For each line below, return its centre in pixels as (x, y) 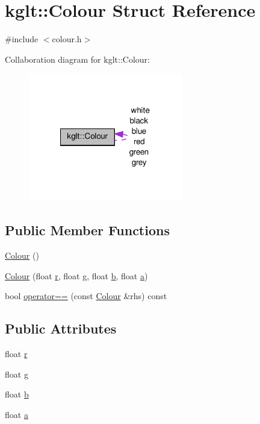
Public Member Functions (87, 230)
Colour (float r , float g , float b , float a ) (76, 275)
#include (22, 39)
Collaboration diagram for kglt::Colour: (77, 59)
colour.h (67, 39)
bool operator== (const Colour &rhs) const (86, 296)
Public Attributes (61, 328)
